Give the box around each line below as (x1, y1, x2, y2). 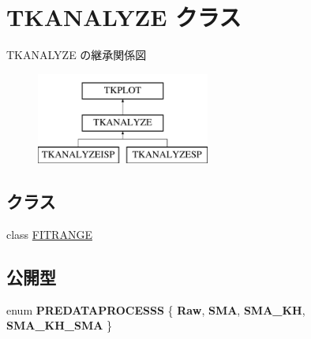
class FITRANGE (6, 225, 92, 242)
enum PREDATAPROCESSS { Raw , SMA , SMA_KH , (6, 301, 305, 318)
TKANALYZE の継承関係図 (6, 47, 147, 63)
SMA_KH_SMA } (6, 317, 113, 333)
